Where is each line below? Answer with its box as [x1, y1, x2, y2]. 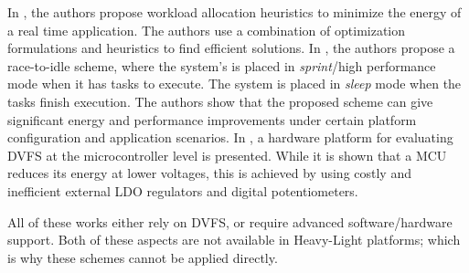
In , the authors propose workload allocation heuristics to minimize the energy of [7, 3, 462, 21]
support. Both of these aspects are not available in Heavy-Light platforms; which [7, 230, 461, 249]
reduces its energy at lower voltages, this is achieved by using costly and [7, 163, 411, 183]
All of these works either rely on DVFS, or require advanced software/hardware [7, 212, 453, 231]
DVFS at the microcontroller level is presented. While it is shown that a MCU [7, 145, 447, 164]
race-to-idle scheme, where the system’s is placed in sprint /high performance [7, 56, 436, 75]
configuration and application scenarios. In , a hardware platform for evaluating [7, 128, 453, 147]
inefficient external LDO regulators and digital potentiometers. [7, 181, 358, 200]
